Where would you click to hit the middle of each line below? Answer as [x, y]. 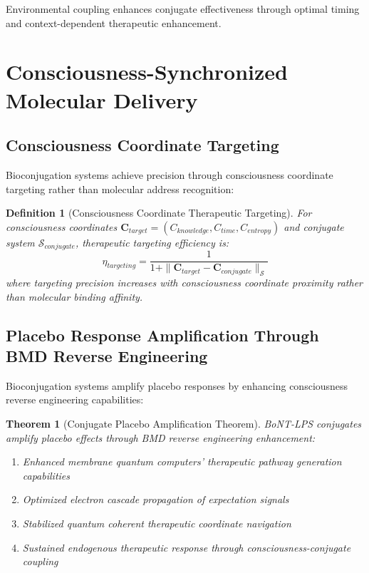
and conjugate [314, 226]
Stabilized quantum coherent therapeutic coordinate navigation [157, 523]
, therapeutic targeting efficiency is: [152, 242]
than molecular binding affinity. [74, 296]
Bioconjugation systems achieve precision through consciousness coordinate [170, 174]
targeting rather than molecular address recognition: [120, 189]
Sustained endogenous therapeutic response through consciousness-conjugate [187, 547]
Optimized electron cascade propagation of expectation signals [156, 499]
